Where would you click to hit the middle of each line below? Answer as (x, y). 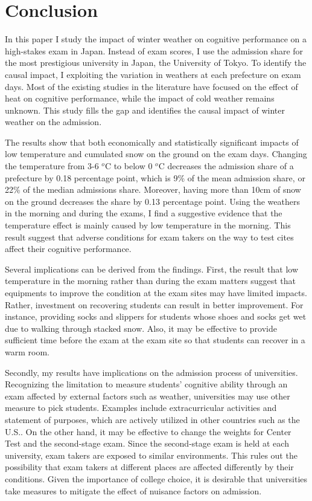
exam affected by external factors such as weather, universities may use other (148, 396)
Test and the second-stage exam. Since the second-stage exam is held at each (147, 443)
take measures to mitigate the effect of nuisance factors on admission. (133, 490)
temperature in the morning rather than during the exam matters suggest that (150, 281)
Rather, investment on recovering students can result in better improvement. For (154, 304)
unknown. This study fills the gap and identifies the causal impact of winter (145, 110)
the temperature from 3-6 (52, 166)
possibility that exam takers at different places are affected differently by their (149, 467)
